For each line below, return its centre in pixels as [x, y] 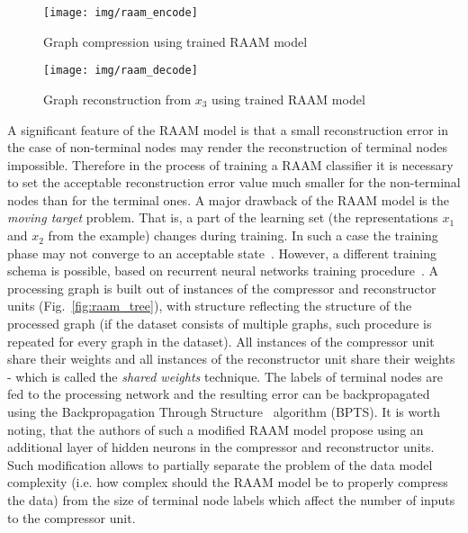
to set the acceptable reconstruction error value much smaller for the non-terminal [234, 182]
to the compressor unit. [72, 517]
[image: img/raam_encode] [121, 13]
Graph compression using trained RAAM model [175, 41]
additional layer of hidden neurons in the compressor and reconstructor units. [221, 447]
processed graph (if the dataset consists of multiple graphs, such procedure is [220, 324]
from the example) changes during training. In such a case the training [243, 235]
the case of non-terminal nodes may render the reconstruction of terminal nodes [227, 147]
